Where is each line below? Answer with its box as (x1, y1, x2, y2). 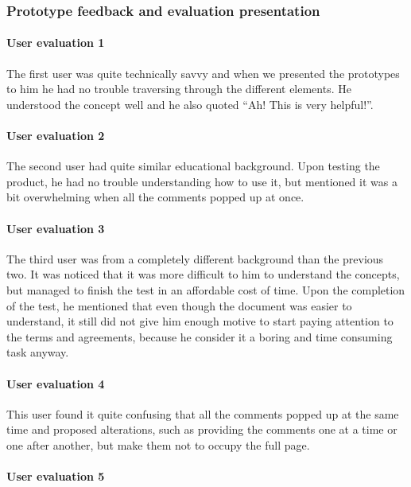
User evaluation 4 (6, 375, 105, 392)
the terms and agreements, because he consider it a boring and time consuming (6, 328, 393, 345)
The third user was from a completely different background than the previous (6, 250, 384, 267)
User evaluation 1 (6, 34, 105, 51)
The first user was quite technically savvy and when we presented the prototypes (6, 64, 400, 81)
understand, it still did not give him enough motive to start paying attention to (6, 313, 394, 329)
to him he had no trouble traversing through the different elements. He (6, 80, 351, 97)
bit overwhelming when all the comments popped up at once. (6, 189, 304, 205)
